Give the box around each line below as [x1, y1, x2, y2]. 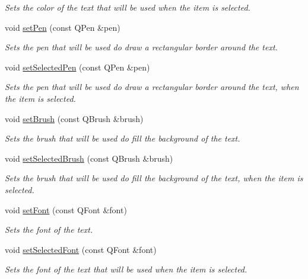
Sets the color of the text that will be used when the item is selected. [5, 1, 250, 13]
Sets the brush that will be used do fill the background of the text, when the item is [5, 172, 303, 184]
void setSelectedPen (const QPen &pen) [5, 60, 150, 73]
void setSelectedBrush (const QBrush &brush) [5, 152, 173, 164]
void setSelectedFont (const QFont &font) [5, 243, 157, 255]
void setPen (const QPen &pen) [5, 21, 120, 33]
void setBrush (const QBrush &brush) [5, 112, 144, 124]
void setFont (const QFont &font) [5, 203, 127, 216]
